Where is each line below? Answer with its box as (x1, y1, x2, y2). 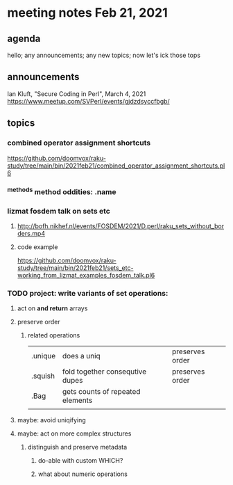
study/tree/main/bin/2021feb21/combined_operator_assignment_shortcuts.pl (7, 161, 225, 170)
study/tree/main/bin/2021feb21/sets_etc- (17, 264, 134, 272)
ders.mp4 (17, 230, 46, 238)
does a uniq (62, 351, 101, 361)
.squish (31, 371, 55, 381)
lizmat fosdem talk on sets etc (7, 206, 111, 216)
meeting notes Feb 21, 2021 (7, 5, 168, 21)
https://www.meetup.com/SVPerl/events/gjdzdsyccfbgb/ (7, 97, 170, 105)
